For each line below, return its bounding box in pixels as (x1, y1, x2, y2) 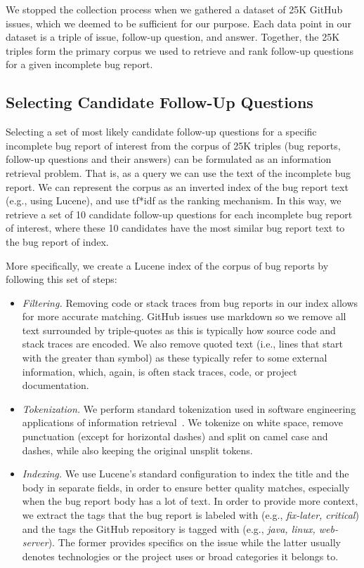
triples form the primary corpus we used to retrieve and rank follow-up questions (6, 43, 353, 58)
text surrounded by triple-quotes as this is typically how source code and (22, 322, 336, 337)
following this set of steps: (6, 272, 117, 286)
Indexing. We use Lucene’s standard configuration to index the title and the (22, 466, 349, 481)
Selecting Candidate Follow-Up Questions (6, 91, 313, 113)
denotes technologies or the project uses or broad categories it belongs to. (22, 548, 339, 563)
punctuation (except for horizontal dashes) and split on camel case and (22, 429, 328, 444)
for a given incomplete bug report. (6, 57, 153, 72)
